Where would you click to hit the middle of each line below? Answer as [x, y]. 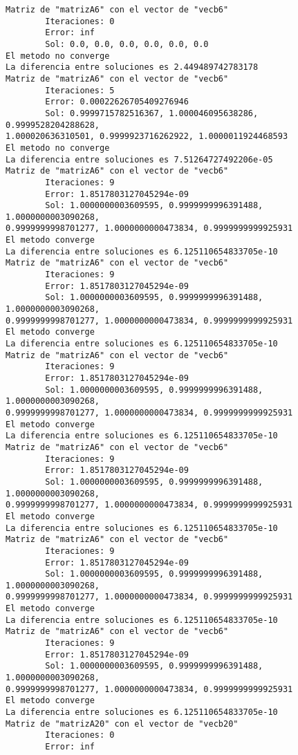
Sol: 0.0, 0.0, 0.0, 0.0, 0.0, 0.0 [127, 44]
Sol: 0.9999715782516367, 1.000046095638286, [152, 113]
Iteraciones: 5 [80, 90]
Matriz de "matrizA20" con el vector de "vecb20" [122, 724]
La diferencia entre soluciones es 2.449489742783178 [132, 67]
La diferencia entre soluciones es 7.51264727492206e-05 [139, 159]
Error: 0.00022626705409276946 [117, 102]
